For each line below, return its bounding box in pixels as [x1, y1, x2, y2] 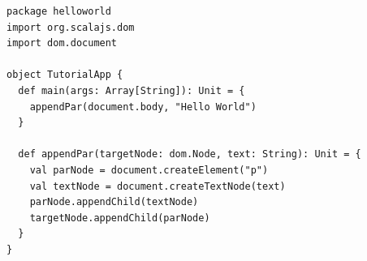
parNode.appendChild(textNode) [29, 196, 199, 208]
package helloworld [6, 6, 111, 17]
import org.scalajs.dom [6, 21, 135, 33]
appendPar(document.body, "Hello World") [29, 101, 257, 113]
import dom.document [6, 37, 118, 49]
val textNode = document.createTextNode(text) [29, 180, 286, 192]
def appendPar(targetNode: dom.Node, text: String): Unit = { [18, 148, 361, 160]
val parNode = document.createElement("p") [29, 164, 269, 176]
